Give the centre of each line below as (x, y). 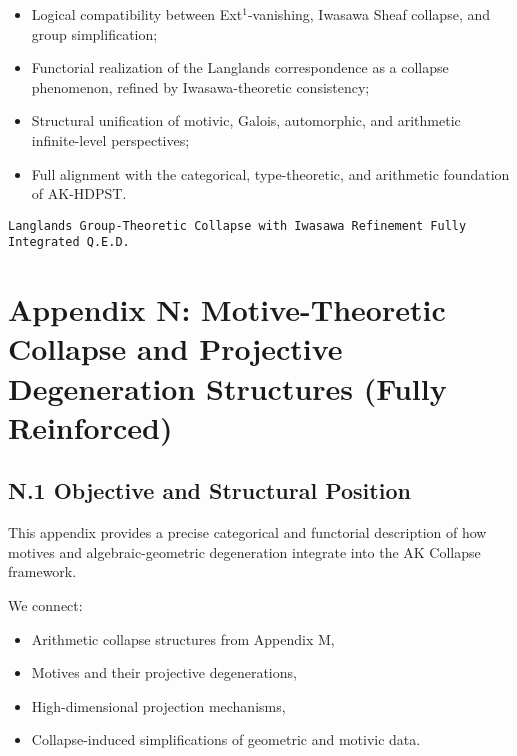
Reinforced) (90, 426)
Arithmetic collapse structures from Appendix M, (183, 638)
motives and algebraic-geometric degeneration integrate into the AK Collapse (244, 551)
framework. (42, 571)
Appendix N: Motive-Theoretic (227, 309)
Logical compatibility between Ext (137, 14)
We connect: (45, 604)
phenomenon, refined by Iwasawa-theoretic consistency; (200, 86)
